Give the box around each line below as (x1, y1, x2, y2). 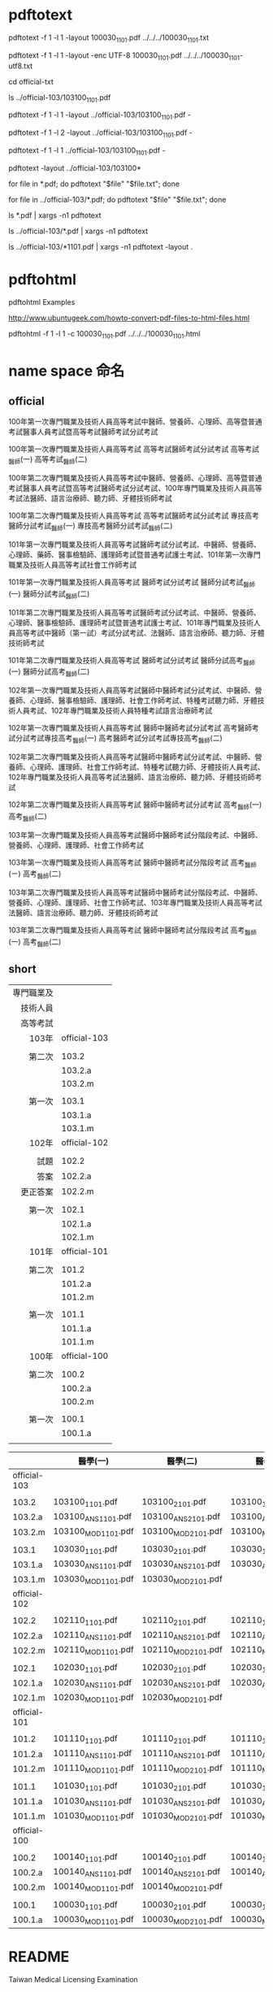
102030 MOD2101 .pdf (141, 1691, 223, 1704)
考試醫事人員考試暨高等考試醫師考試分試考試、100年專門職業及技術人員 (8, 484, 249, 493)
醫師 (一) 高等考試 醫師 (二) (8, 454, 88, 467)
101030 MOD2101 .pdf (141, 1810, 223, 1822)
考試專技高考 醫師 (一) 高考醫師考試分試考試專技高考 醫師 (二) (29, 733, 223, 745)
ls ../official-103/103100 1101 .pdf (8, 92, 111, 104)
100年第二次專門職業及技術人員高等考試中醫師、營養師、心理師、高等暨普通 (8, 473, 262, 483)
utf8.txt (8, 61, 33, 71)
